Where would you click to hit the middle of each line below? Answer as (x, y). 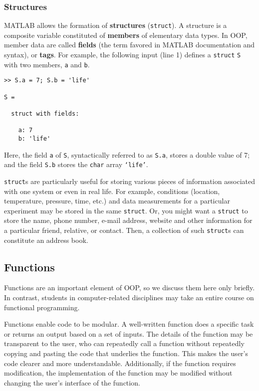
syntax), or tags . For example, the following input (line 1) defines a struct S (123, 55)
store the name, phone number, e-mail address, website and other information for (128, 220)
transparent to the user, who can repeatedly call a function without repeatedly (124, 343)
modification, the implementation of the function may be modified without (118, 373)
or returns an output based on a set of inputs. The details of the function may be (129, 333)
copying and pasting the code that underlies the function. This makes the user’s (126, 353)
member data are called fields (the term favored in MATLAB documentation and (129, 45)
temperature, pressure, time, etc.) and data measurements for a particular (117, 201)
